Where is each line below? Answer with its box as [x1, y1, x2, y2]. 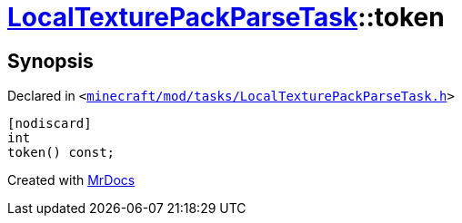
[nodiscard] [7, 116, 92, 131]
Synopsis [7, 49, 94, 73]
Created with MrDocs [7, 172, 136, 189]
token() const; [7, 145, 115, 160]
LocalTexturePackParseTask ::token [7, 2, 445, 33]
